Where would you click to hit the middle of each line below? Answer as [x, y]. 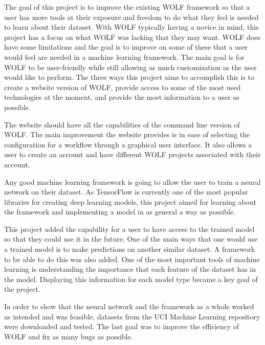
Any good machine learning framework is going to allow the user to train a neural [132, 181]
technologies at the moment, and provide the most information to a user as [122, 97]
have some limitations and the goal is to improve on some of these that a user [126, 47]
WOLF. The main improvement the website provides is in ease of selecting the [127, 134]
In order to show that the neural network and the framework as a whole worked [129, 306]
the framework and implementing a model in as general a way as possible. [120, 212]
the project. [22, 289]
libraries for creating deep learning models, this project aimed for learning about [130, 201]
